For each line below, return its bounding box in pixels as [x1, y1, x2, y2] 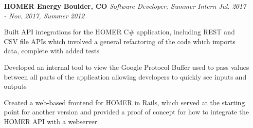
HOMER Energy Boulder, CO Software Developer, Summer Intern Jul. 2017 [4, 1, 246, 11]
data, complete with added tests [4, 46, 100, 56]
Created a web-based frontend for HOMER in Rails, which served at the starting [4, 97, 245, 107]
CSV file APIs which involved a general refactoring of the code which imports [4, 36, 235, 46]
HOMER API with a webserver [4, 116, 97, 126]
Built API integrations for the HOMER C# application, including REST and [4, 27, 235, 37]
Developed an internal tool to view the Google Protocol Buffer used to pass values [4, 62, 249, 72]
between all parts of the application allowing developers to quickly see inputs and [4, 71, 247, 81]
